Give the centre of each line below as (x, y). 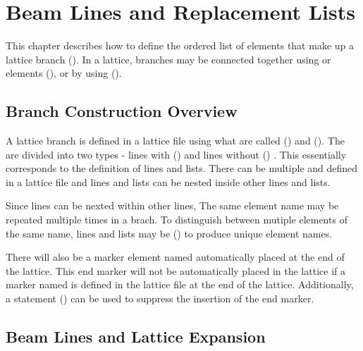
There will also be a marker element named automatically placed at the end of (175, 257)
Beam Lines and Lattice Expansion (136, 337)
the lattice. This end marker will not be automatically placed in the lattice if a (176, 270)
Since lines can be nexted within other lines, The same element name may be (172, 205)
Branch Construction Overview (122, 111)
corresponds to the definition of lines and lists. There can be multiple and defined (182, 168)
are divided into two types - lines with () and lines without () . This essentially (176, 154)
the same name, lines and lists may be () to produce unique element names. (169, 233)
